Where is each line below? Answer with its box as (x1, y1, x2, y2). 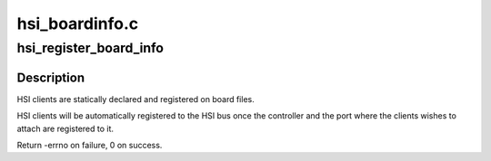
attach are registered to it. (16, 123, 114, 134)
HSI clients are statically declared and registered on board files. (16, 93, 255, 104)
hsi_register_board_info (16, 40, 164, 56)
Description (16, 70, 85, 85)
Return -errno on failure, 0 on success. (16, 139, 163, 150)
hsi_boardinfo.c (16, 14, 139, 33)
